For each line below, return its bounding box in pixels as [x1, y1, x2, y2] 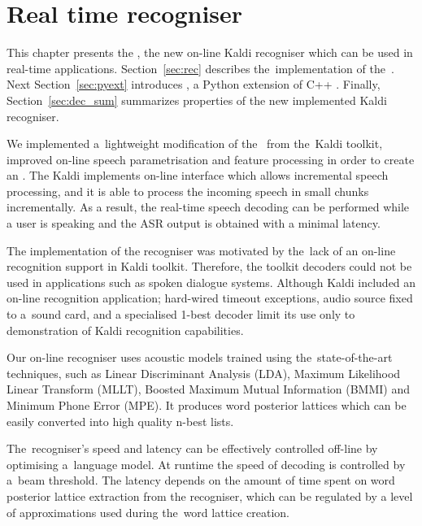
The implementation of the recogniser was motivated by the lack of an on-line [7, 241, 396, 259]
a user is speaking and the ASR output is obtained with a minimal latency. [7, 215, 381, 232]
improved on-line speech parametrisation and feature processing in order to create [7, 150, 415, 167]
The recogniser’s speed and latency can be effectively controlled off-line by [7, 440, 378, 457]
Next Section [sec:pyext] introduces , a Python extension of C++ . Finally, [7, 76, 381, 93]
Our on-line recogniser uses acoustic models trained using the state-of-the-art [7, 349, 393, 366]
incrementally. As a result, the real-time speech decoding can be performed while [7, 198, 410, 215]
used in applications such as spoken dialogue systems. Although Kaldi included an [7, 273, 416, 290]
